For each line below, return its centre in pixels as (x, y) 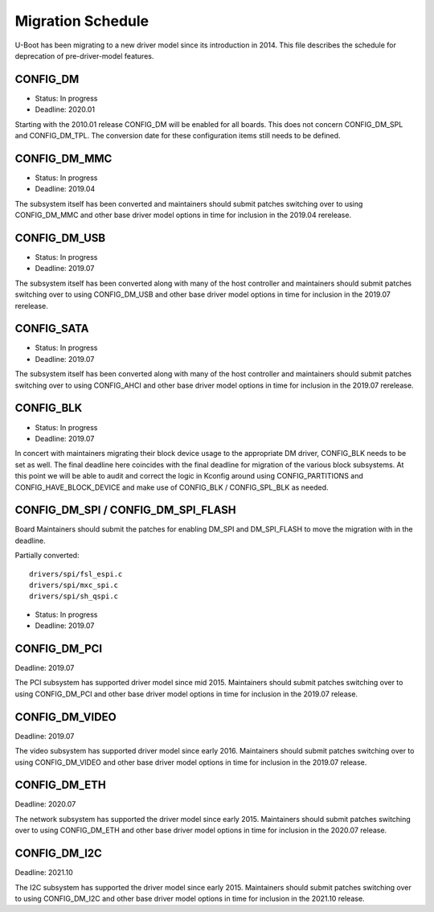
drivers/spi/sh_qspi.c (74, 596)
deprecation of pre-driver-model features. (84, 55)
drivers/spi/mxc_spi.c (74, 585)
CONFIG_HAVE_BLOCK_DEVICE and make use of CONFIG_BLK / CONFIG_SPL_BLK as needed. (172, 487)
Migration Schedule (82, 21)
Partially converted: (47, 556)
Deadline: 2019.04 (65, 189)
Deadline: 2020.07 (45, 804)
